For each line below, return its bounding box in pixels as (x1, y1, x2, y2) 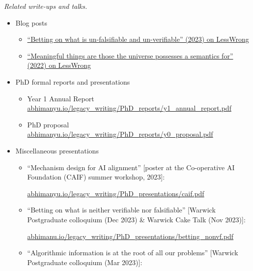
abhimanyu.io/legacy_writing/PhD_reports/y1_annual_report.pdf (27, 103, 231, 113)
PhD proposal (27, 119, 69, 129)
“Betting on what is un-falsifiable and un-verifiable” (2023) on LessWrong (27, 34, 249, 44)
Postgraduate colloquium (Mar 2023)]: (27, 257, 142, 267)
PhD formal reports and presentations (15, 76, 130, 87)
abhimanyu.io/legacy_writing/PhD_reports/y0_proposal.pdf (27, 129, 213, 139)
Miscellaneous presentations (15, 145, 99, 155)
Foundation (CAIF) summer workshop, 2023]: (27, 172, 165, 182)
